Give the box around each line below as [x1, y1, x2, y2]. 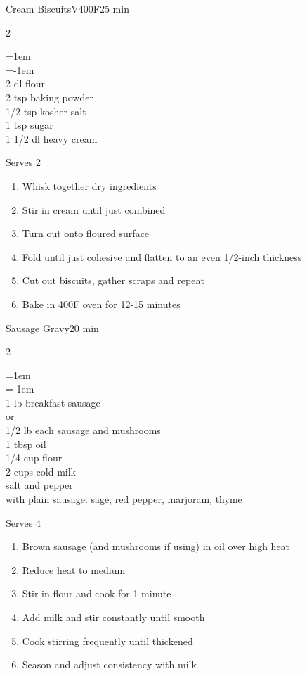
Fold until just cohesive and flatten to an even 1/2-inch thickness [22, 249, 302, 264]
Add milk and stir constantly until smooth [22, 610, 205, 624]
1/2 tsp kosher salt [6, 103, 86, 118]
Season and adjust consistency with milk [22, 657, 197, 672]
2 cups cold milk [6, 464, 77, 478]
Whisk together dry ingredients [22, 178, 157, 193]
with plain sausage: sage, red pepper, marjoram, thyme [6, 492, 242, 506]
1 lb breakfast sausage [6, 395, 100, 409]
